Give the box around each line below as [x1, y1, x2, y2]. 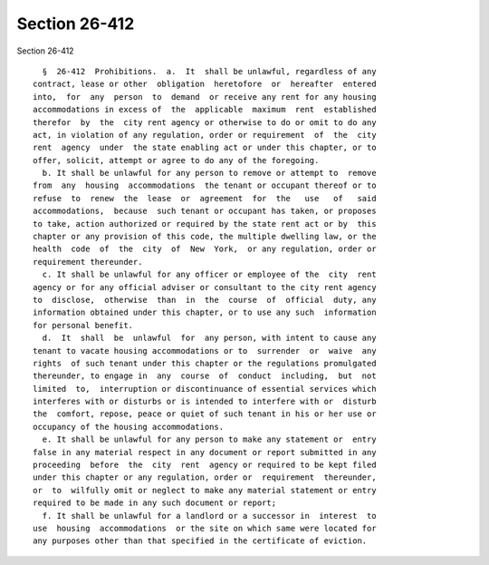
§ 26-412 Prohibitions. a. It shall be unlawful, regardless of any [42, 66, 377, 76]
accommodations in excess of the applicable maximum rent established [33, 104, 377, 115]
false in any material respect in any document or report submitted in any [33, 447, 377, 457]
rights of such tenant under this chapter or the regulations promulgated [33, 358, 377, 368]
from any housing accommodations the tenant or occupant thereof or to [33, 180, 377, 190]
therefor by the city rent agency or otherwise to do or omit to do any [33, 117, 377, 127]
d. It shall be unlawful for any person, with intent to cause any [42, 333, 377, 344]
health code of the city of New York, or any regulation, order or [33, 244, 377, 254]
